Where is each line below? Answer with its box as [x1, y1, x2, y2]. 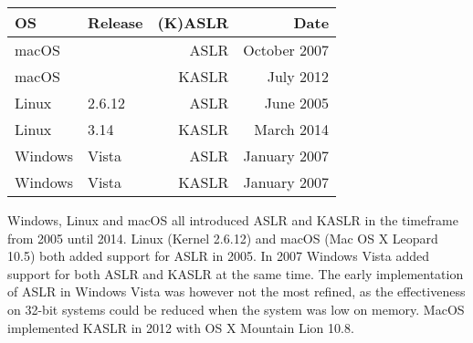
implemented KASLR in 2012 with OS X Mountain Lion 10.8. [7, 317, 354, 337]
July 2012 [267, 66, 330, 87]
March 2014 [254, 119, 330, 140]
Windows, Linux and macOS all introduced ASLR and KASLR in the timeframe [7, 211, 458, 229]
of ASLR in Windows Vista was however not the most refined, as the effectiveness [7, 282, 466, 301]
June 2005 [264, 92, 330, 113]
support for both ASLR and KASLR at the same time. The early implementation [7, 264, 464, 283]
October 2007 [243, 39, 330, 60]
